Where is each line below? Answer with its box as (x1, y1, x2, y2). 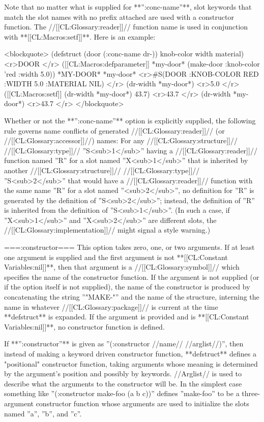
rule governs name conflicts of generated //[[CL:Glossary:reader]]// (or (4, 125, 225, 136)
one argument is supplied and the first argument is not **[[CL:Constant (4, 251, 228, 262)
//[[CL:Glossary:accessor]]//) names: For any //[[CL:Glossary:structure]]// (4, 135, 238, 146)
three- (242, 388, 260, 399)
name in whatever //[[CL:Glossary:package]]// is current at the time (4, 301, 218, 312)
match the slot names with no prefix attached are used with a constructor (4, 11, 234, 22)
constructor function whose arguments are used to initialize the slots (36, 398, 249, 408)
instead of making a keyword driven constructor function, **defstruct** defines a (4, 348, 256, 359)
